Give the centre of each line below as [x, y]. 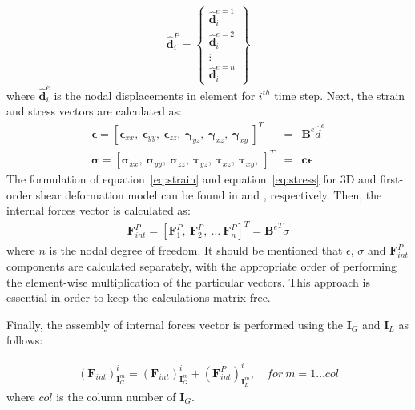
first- [392, 179]
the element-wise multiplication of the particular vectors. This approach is [188, 281]
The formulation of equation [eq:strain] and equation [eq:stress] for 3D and [191, 179]
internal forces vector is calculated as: [99, 210]
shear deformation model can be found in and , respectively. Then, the [209, 194]
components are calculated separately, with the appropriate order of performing [202, 266]
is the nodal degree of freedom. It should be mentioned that [196, 250]
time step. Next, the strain [340, 95]
